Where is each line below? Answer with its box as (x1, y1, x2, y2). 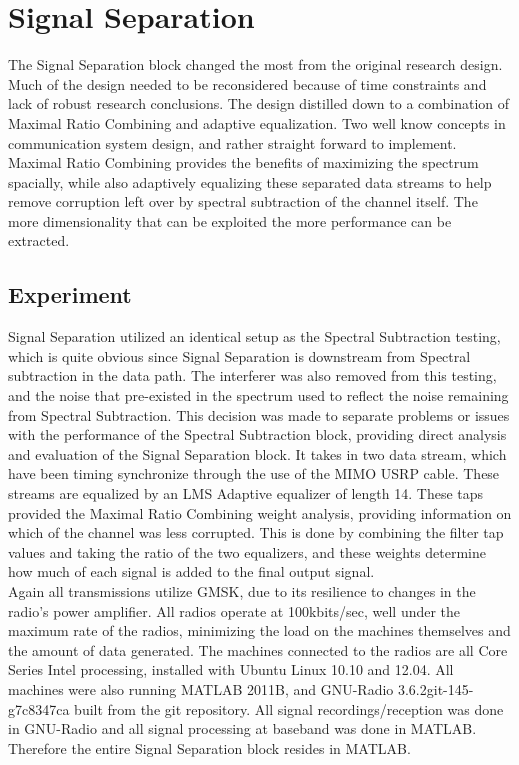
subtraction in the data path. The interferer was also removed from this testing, (8, 365, 497, 386)
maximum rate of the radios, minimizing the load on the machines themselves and (8, 620, 511, 641)
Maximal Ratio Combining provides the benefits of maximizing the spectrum (8, 152, 479, 173)
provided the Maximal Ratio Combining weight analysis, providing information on (8, 502, 512, 523)
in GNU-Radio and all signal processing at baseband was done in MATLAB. (8, 718, 477, 739)
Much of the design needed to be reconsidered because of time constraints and (8, 73, 487, 94)
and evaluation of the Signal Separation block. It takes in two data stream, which (8, 443, 507, 464)
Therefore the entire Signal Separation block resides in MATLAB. (8, 737, 411, 758)
